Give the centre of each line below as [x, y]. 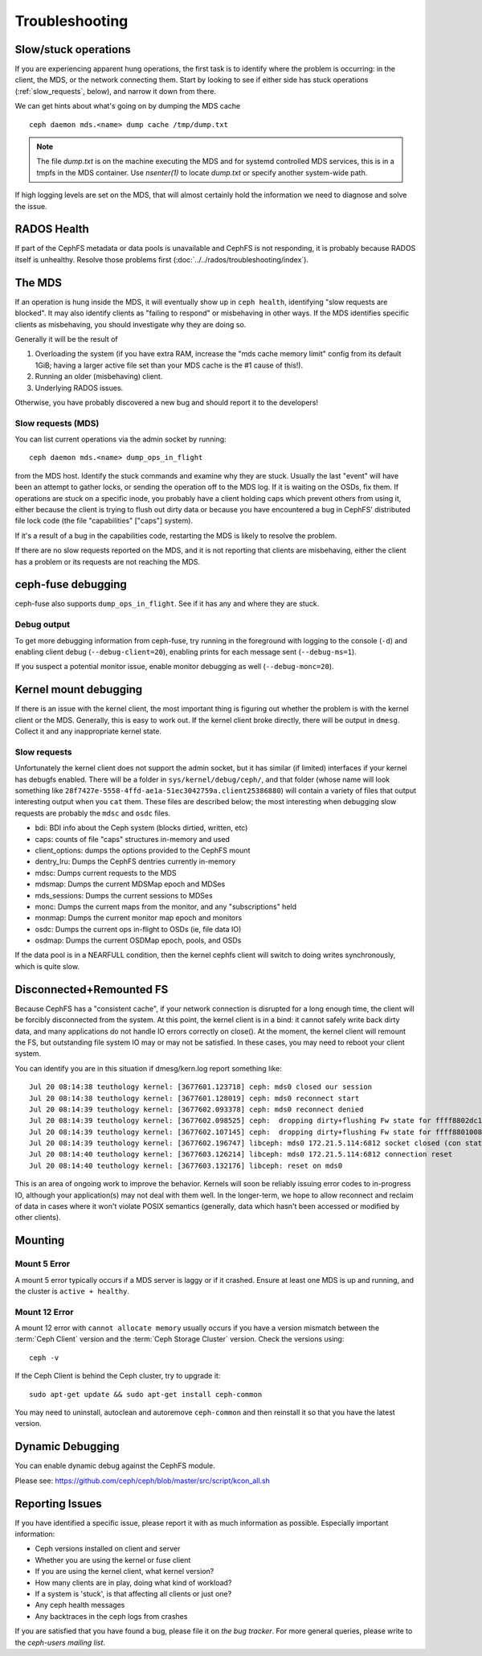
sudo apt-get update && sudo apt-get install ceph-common [146, 1394]
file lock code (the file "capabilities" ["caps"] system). [104, 521]
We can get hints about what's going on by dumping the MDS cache [128, 106]
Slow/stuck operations [73, 49]
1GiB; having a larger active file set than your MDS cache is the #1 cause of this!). [169, 365]
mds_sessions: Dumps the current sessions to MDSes [124, 895]
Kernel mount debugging [79, 690]
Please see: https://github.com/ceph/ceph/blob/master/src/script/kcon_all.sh [143, 1481]
